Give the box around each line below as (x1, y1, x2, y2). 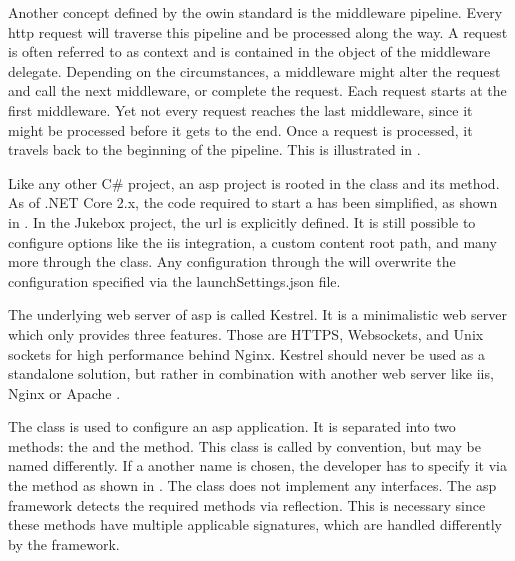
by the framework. (8, 533, 120, 554)
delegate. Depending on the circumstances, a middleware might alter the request (8, 60, 501, 81)
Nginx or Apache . (8, 382, 121, 403)
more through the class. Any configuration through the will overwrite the (8, 251, 456, 272)
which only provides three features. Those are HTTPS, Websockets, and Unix (8, 323, 484, 344)
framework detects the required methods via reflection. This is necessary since (8, 494, 486, 515)
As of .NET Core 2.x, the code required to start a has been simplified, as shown (8, 192, 498, 213)
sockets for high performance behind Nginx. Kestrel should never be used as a (8, 343, 486, 364)
